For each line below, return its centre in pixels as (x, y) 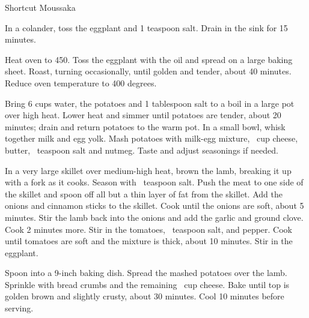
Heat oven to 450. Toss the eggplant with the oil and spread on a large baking (149, 59)
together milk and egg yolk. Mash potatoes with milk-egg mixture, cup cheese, (151, 138)
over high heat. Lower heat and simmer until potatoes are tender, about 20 (143, 115)
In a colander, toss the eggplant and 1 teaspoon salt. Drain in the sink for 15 (146, 27)
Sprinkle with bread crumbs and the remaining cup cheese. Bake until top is (147, 284)
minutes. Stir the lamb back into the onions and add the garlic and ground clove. (154, 217)
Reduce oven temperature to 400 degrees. (81, 82)
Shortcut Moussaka (40, 7)
